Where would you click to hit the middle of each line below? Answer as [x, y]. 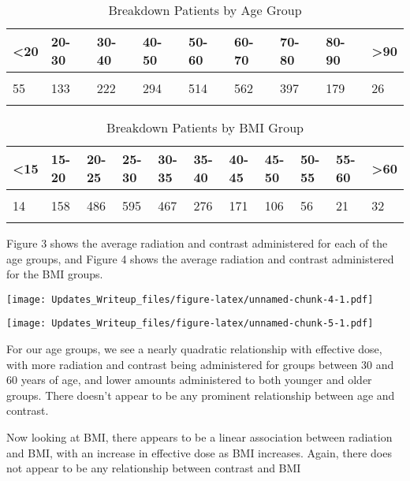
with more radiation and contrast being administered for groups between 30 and [200, 364]
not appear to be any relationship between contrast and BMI [154, 468]
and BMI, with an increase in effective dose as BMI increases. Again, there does [199, 452]
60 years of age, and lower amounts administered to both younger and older [189, 380]
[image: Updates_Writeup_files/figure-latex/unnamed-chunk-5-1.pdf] [190, 324]
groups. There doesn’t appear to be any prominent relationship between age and [201, 395]
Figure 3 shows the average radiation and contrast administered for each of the [197, 243]
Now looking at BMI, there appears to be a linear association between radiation [199, 437]
